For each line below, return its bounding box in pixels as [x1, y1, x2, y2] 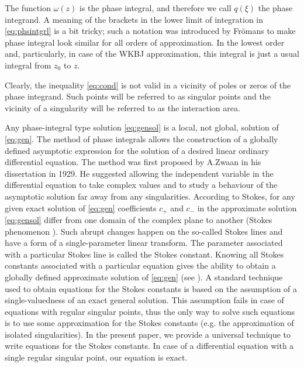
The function [5, 2, 51, 13]
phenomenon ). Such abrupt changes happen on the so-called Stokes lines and [5, 225, 283, 237]
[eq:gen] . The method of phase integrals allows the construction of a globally [5, 132, 278, 145]
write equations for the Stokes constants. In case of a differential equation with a [5, 339, 294, 352]
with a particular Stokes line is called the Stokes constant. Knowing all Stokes [5, 248, 284, 260]
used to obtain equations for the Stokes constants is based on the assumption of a [5, 282, 298, 294]
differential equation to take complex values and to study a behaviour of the [5, 179, 278, 191]
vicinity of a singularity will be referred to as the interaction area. [5, 101, 240, 114]
